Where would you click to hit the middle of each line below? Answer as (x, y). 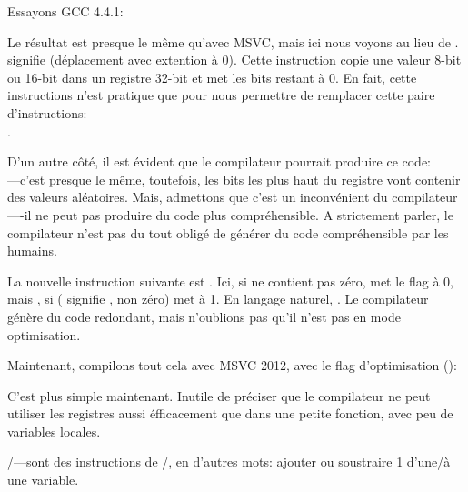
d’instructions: (47, 112)
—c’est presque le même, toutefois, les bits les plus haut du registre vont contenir (234, 179)
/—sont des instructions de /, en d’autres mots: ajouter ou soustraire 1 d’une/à (229, 462)
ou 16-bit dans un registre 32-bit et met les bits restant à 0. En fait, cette (212, 77)
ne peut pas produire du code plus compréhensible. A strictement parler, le (244, 214)
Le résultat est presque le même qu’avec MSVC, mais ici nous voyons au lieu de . (233, 41)
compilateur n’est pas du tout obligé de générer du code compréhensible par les (228, 232)
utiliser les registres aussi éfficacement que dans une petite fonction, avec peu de (230, 413)
